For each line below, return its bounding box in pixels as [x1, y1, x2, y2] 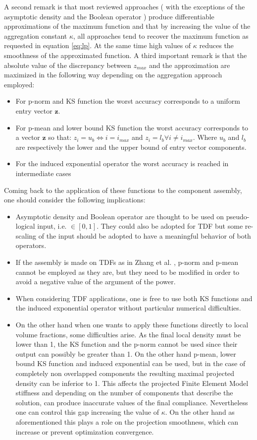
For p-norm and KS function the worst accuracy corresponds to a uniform [15, 96, 240, 106]
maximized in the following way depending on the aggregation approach [4, 69, 222, 80]
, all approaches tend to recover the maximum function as [73, 30, 249, 41]
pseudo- [226, 211, 250, 221]
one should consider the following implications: [4, 194, 146, 205]
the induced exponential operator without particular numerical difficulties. [15, 303, 241, 313]
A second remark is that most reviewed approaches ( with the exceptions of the [4, 1, 245, 11]
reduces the [199, 40, 234, 51]
